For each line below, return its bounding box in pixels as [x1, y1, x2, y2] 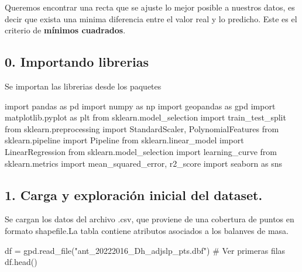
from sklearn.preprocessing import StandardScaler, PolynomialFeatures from [5, 122, 279, 135]
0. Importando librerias [5, 53, 149, 71]
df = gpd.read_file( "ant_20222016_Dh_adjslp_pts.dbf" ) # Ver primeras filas [5, 244, 286, 256]
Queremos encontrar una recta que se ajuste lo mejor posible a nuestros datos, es [5, 1, 295, 13]
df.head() [5, 256, 37, 268]
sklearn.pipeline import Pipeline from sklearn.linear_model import [5, 134, 244, 146]
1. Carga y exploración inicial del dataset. [5, 185, 263, 204]
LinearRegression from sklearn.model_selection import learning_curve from [5, 145, 277, 157]
